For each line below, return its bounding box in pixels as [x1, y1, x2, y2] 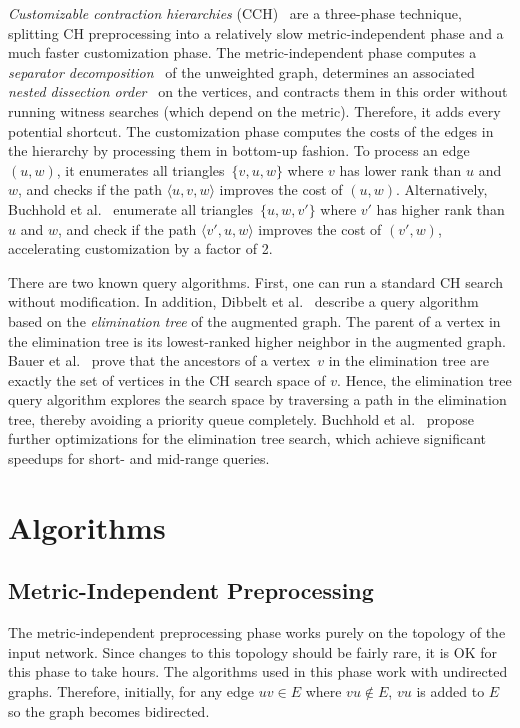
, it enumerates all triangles [56, 159, 225, 180]
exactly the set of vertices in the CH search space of [8, 369, 326, 390]
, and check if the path [57, 218, 197, 239]
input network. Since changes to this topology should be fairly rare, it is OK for [8, 641, 497, 662]
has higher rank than [376, 198, 505, 219]
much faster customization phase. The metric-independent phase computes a [8, 42, 477, 63]
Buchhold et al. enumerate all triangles [8, 198, 253, 219]
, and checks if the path [18, 179, 162, 200]
